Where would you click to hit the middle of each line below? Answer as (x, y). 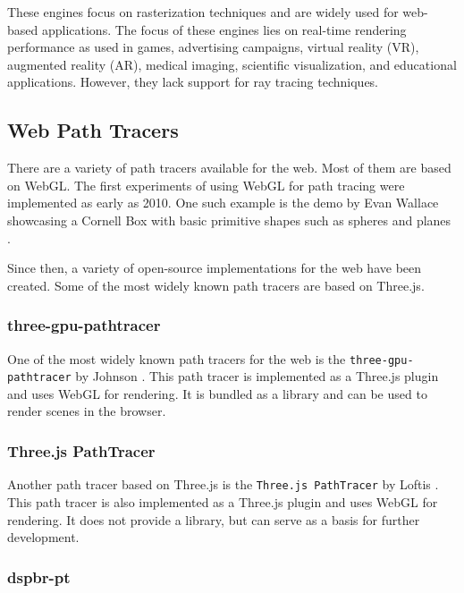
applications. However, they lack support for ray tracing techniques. (193, 82)
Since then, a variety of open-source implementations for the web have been (215, 268)
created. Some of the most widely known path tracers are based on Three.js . (216, 285)
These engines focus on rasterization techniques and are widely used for (203, 12)
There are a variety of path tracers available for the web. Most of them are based (229, 168)
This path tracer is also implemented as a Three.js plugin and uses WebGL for (223, 501)
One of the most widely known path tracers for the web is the (177, 358)
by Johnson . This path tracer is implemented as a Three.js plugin (257, 376)
